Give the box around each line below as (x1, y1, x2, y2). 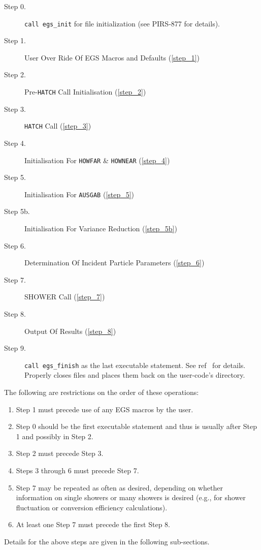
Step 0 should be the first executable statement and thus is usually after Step (16, 421, 257, 432)
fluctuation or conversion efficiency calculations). (16, 502, 168, 512)
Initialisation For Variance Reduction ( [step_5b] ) (24, 223, 177, 234)
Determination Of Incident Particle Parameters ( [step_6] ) (24, 257, 205, 268)
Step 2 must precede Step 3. (16, 448, 104, 459)
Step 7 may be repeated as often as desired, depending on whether (16, 482, 223, 493)
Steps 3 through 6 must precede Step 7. (16, 465, 139, 475)
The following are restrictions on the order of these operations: (4, 387, 199, 398)
